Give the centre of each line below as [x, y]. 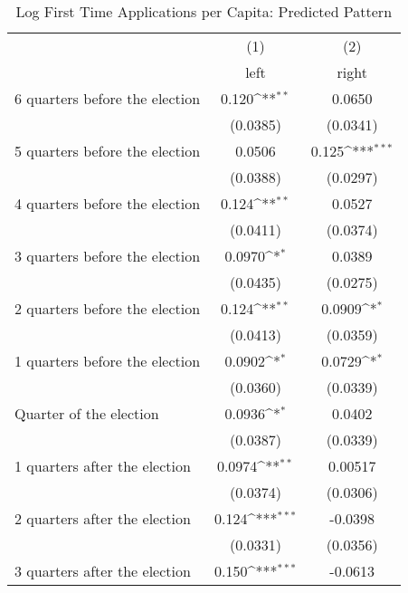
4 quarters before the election [108, 203]
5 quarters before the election [108, 151]
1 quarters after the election [103, 466]
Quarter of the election [87, 413]
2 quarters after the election [103, 518]
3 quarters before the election [108, 256]
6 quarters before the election [108, 98]
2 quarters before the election [108, 308]
